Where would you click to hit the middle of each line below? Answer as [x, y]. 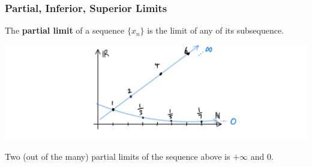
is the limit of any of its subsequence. [216, 30]
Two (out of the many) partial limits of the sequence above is [118, 156]
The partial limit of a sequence [65, 30]
